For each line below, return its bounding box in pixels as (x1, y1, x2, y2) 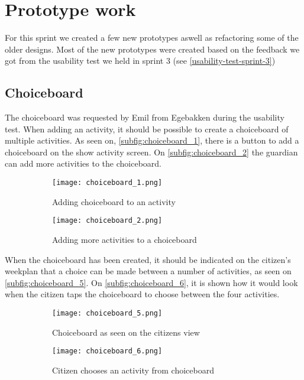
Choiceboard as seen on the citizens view (52, 326, 200, 338)
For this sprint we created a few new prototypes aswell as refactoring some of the (5, 31, 299, 44)
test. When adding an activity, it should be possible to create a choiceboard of (5, 122, 289, 135)
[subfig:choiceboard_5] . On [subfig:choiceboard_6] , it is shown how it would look (5, 276, 298, 288)
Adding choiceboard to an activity (52, 195, 176, 207)
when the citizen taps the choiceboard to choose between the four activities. (5, 288, 280, 300)
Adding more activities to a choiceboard (52, 233, 197, 245)
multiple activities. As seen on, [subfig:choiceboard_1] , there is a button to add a (5, 134, 299, 147)
